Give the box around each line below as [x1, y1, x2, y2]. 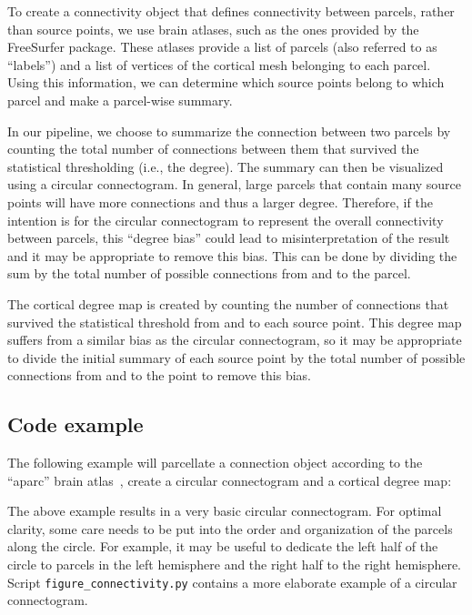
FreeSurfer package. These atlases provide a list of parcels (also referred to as [7, 37, 437, 56]
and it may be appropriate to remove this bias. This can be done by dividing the [7, 246, 457, 265]
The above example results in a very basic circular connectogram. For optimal [7, 501, 442, 520]
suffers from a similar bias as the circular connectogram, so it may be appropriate [7, 330, 462, 349]
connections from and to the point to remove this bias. [7, 366, 311, 385]
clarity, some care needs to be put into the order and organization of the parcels [7, 519, 453, 538]
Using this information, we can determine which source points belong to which [7, 73, 445, 92]
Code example [7, 410, 144, 439]
